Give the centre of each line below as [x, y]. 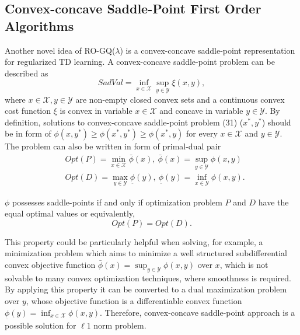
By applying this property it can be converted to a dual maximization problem [146, 289]
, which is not [244, 265]
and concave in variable [201, 111]
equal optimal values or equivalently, [70, 213]
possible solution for [41, 325]
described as [27, 73]
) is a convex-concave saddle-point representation [207, 50]
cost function [28, 111]
